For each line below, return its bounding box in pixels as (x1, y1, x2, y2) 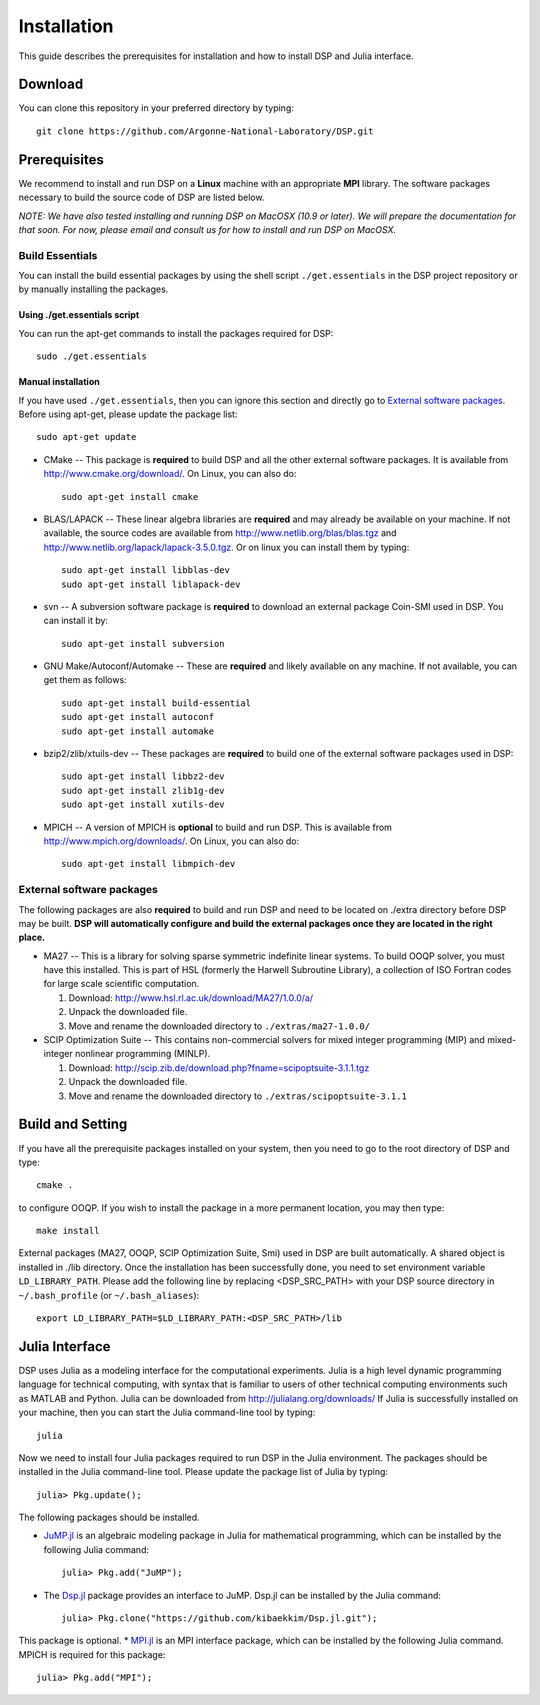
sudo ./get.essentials (36, 351, 148, 362)
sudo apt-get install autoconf (61, 711, 215, 723)
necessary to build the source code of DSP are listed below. (18, 191, 265, 204)
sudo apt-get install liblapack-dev (61, 578, 241, 590)
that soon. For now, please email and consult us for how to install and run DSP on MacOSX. (18, 223, 397, 235)
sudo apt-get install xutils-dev (61, 799, 225, 810)
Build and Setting (18, 1116, 128, 1133)
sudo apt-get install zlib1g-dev (61, 785, 225, 796)
